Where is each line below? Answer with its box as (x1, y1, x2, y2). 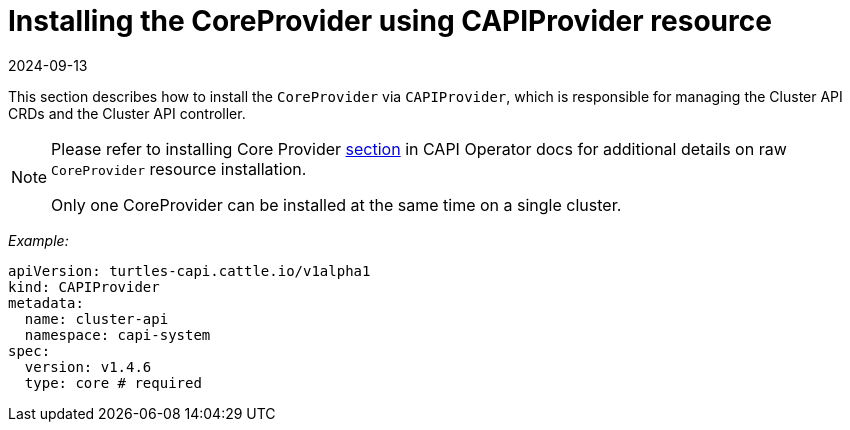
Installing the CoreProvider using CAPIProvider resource (8, 4, 772, 38)
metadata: (8, 294, 84, 311)
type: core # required (24, 374, 202, 391)
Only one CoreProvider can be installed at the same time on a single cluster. (51, 194, 622, 215)
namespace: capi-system (24, 326, 211, 343)
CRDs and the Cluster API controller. (8, 104, 246, 122)
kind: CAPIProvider (8, 278, 160, 295)
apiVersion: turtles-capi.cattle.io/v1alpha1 (8, 262, 371, 279)
